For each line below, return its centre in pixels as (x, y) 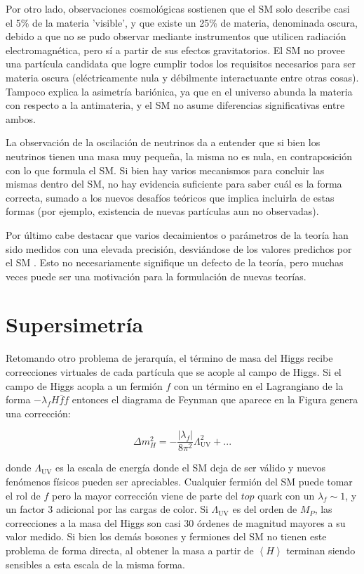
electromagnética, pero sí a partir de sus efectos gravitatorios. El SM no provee (175, 50)
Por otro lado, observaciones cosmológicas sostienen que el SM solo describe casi (178, 8)
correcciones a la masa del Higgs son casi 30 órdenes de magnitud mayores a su (176, 522)
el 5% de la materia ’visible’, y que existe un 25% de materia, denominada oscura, (182, 22)
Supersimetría (75, 324)
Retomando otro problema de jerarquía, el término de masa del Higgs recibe (169, 358)
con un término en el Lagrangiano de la (258, 385)
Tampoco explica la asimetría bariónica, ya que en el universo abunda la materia (179, 91)
